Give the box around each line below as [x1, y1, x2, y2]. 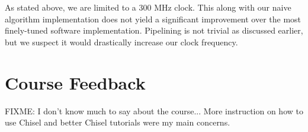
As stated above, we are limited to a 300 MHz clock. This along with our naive [5, 1, 291, 13]
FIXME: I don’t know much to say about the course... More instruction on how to [5, 104, 303, 117]
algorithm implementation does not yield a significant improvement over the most [5, 12, 301, 25]
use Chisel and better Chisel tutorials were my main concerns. [5, 116, 230, 128]
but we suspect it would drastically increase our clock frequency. [5, 35, 238, 48]
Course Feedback [5, 70, 146, 94]
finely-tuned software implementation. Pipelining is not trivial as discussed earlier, [5, 24, 303, 37]
